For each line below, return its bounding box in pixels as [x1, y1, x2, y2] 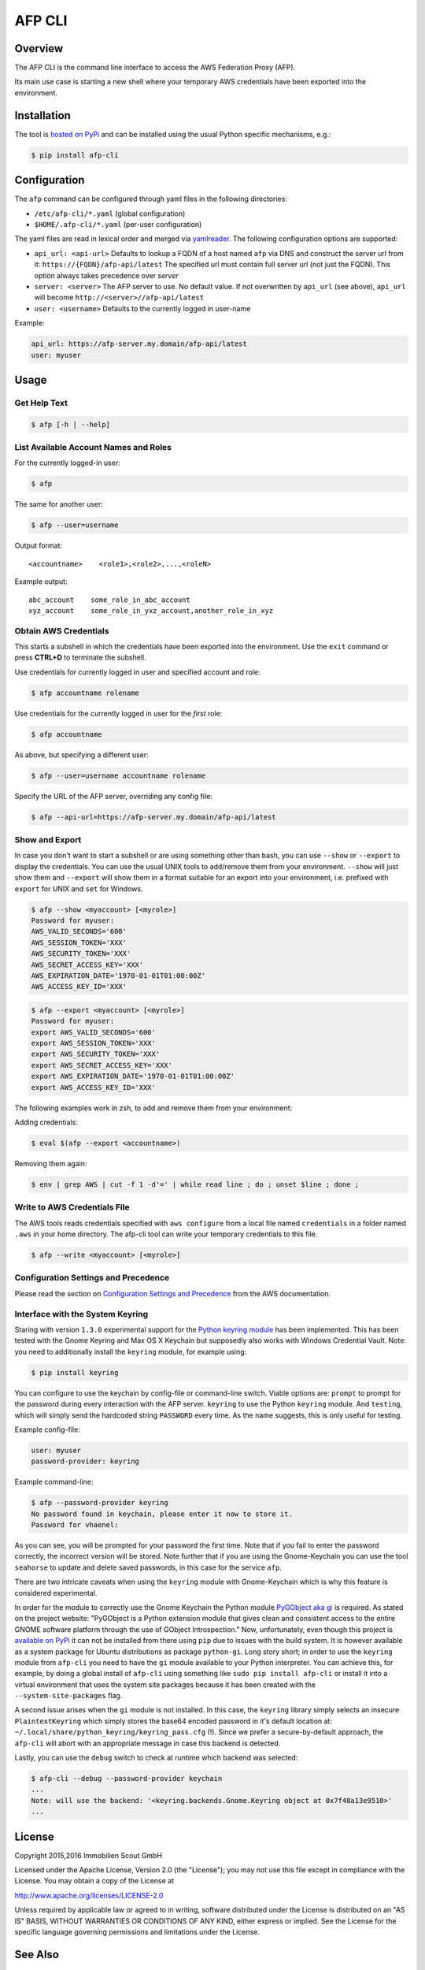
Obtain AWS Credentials [14, 625, 109, 636]
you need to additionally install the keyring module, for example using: [14, 1347, 247, 1356]
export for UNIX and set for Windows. [14, 883, 143, 894]
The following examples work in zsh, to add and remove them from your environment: [14, 1103, 293, 1113]
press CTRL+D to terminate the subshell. [14, 652, 146, 662]
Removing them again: [14, 1159, 87, 1168]
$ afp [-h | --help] [31, 420, 110, 429]
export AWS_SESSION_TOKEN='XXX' [31, 1039, 157, 1048]
